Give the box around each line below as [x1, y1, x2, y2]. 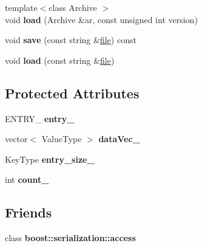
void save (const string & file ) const [5, 33, 136, 46]
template [5, 1, 38, 13]
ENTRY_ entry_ [5, 112, 75, 125]
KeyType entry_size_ [5, 152, 95, 165]
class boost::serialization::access [5, 231, 136, 244]
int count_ [5, 173, 49, 186]
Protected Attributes [5, 83, 140, 102]
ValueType [41, 132, 82, 145]
